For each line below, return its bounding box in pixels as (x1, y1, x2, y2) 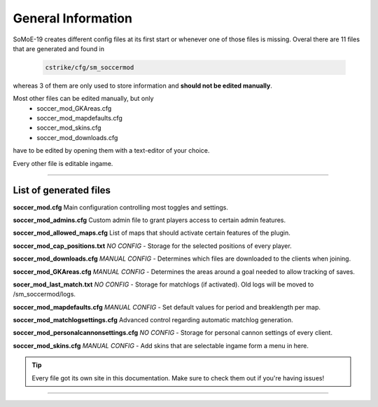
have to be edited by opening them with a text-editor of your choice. (13, 146, 210, 155)
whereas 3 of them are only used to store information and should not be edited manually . (13, 81, 272, 90)
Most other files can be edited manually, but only (13, 95, 154, 103)
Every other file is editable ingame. (13, 159, 113, 167)
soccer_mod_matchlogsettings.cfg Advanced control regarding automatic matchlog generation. (13, 316, 293, 324)
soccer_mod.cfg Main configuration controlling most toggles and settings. (13, 203, 229, 212)
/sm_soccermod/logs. (13, 290, 76, 298)
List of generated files (13, 184, 111, 196)
